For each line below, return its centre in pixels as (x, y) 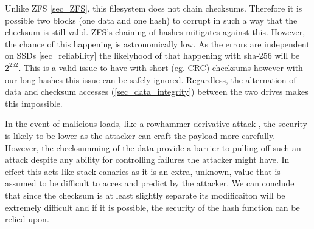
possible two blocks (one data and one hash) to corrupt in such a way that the (151, 20)
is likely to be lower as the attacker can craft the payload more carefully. (140, 135)
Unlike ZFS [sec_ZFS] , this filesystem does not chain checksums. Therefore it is (154, 8)
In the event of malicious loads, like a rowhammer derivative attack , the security (156, 124)
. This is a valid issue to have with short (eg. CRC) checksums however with (161, 67)
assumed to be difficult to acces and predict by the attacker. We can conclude (150, 183)
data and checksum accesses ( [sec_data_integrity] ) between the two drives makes (157, 91)
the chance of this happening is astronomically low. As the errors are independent (157, 43)
